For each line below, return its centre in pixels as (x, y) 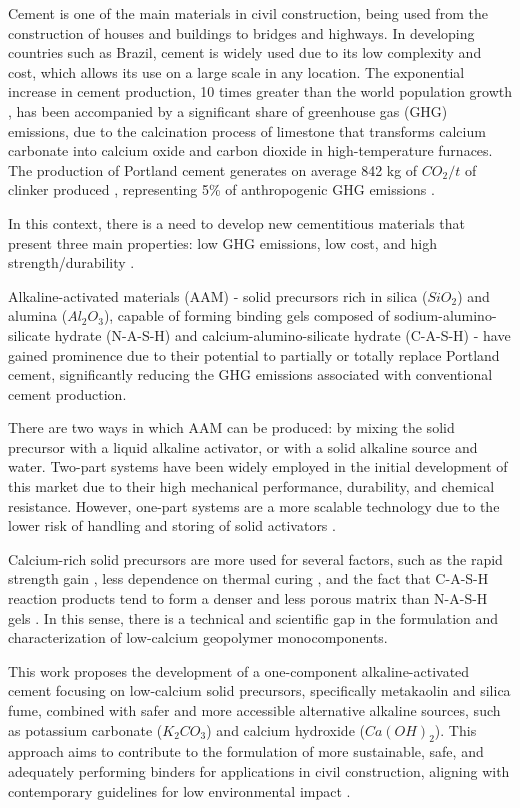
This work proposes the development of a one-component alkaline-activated (239, 670)
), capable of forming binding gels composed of (246, 315)
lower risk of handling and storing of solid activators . (172, 525)
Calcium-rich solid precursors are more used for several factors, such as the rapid (255, 558)
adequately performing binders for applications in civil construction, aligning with (259, 770)
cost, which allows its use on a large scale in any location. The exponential (236, 71)
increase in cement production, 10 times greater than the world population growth (260, 91)
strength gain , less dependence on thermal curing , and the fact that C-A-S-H (248, 578)
